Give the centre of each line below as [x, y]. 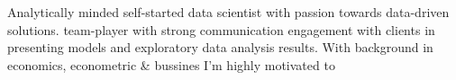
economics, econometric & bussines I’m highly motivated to [171, 64]
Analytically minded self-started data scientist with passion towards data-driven [228, 12]
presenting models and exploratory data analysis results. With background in [220, 47]
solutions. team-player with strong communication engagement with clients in [221, 29]
